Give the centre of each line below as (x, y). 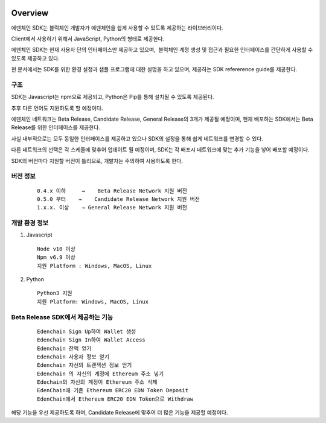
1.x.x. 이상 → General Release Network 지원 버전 (112, 208)
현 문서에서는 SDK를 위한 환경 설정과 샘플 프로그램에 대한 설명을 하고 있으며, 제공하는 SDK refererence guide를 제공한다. (154, 69)
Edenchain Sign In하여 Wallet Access (91, 340)
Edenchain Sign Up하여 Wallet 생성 (87, 331)
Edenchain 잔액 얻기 (64, 348)
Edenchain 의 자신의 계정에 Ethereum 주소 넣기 (101, 374)
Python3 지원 (55, 293)
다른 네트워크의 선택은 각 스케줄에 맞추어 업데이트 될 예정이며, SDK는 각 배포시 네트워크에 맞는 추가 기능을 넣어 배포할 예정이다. (161, 150)
